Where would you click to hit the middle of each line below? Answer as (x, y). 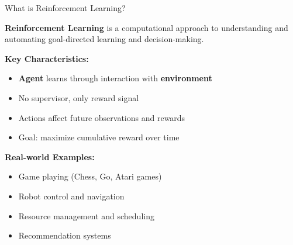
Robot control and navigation (71, 196)
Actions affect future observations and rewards (102, 117)
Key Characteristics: (47, 58)
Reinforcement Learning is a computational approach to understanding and (146, 27)
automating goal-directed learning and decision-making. (104, 39)
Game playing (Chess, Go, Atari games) (90, 176)
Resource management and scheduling (86, 215)
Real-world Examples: (50, 156)
